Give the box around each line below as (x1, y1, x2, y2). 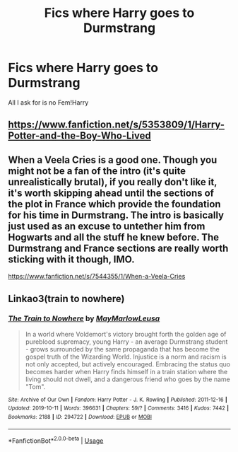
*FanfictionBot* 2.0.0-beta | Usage (8, 435, 104, 445)
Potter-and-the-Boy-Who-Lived (8, 129, 151, 142)
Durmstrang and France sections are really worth (8, 242, 229, 254)
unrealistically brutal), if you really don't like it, (8, 175, 218, 188)
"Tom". (25, 382, 46, 390)
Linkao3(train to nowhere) (8, 292, 125, 305)
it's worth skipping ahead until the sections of (8, 187, 215, 199)
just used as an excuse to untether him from (8, 220, 206, 232)
